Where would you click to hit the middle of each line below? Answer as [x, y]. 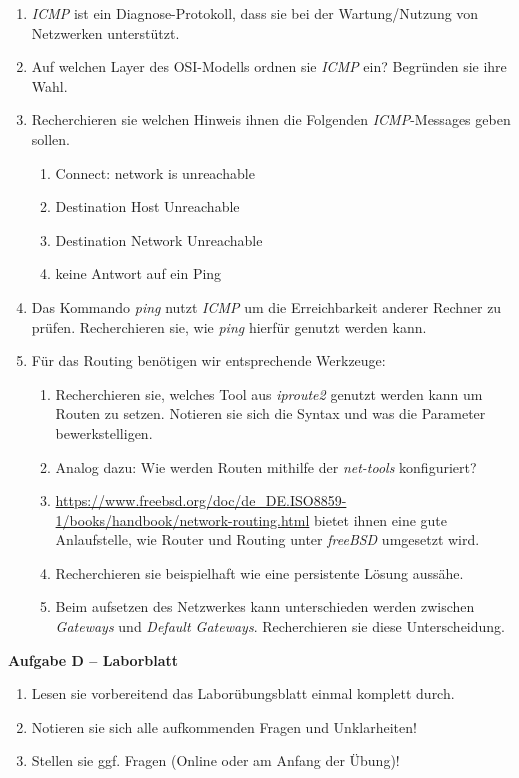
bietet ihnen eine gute [381, 519]
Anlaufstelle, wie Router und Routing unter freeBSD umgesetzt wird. [267, 539]
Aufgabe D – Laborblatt [93, 659]
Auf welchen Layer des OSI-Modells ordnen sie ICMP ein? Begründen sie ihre [269, 66]
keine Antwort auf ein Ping [138, 273]
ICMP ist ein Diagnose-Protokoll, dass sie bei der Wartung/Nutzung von [255, 13]
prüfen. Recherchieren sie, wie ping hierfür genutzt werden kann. [229, 326]
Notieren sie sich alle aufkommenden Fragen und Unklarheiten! [224, 726]
